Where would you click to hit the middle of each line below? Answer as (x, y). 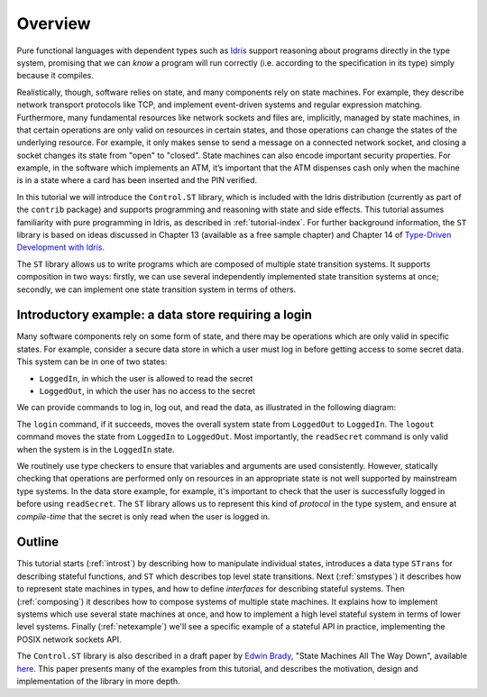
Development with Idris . (61, 247)
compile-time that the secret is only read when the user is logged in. (143, 516)
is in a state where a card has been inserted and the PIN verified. (137, 180)
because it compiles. (55, 76)
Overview (54, 23)
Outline (37, 542)
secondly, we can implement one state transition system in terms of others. (156, 289)
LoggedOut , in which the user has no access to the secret (147, 391)
